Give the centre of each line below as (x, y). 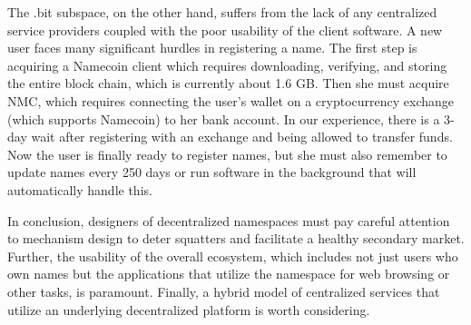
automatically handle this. (80, 189)
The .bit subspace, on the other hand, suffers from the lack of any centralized (222, 12)
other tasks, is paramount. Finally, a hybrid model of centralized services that (224, 291)
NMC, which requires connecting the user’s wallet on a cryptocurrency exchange (231, 100)
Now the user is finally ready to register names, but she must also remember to (227, 154)
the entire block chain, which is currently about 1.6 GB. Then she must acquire (228, 83)
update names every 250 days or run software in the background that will (212, 172)
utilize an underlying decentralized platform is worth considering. (189, 309)
